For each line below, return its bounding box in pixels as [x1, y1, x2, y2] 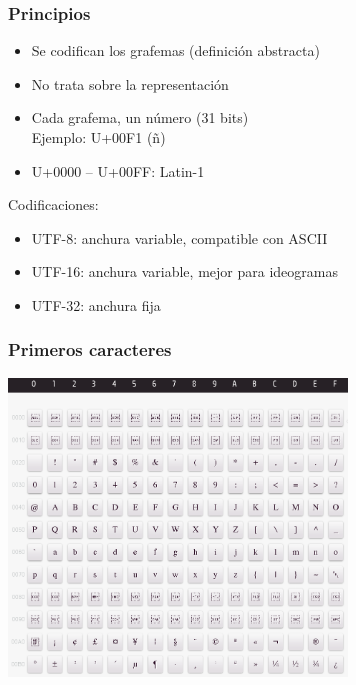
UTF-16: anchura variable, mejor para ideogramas [31, 261, 338, 282]
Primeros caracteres [8, 337, 172, 362]
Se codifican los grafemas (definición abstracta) [31, 40, 320, 61]
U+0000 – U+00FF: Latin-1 [31, 160, 205, 181]
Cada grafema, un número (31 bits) [31, 107, 249, 128]
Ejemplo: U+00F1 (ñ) [31, 127, 166, 147]
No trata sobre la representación [31, 73, 229, 94]
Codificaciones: [8, 194, 99, 215]
